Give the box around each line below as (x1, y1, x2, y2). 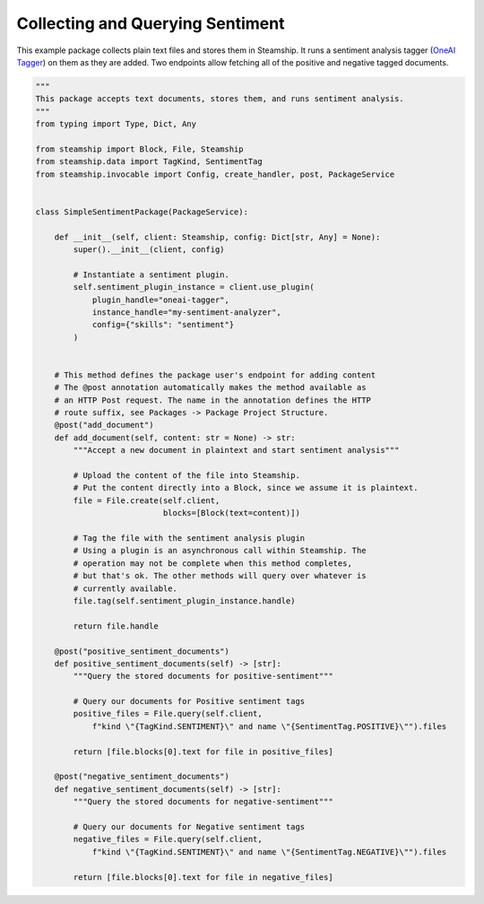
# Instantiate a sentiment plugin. (73, 269, 230, 280)
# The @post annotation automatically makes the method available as (54, 382, 367, 393)
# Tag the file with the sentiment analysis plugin (73, 533, 306, 543)
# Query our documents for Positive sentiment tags (73, 696, 306, 707)
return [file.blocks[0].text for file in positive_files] (73, 746, 333, 757)
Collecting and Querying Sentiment (16, 13, 285, 33)
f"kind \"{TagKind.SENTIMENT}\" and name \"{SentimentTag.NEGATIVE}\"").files (91, 847, 447, 856)
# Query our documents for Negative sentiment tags (73, 821, 306, 831)
